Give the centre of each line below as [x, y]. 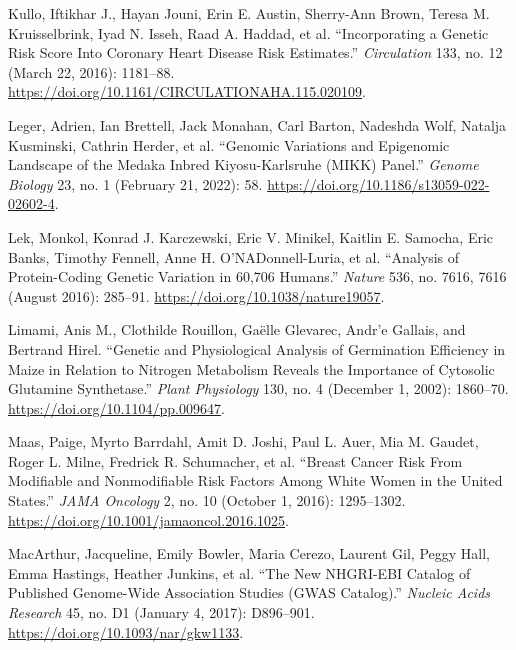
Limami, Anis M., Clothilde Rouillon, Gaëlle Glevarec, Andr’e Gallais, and [237, 329]
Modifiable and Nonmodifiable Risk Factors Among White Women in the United [255, 480]
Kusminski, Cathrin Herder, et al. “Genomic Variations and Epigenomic [229, 144]
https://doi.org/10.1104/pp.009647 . [116, 407]
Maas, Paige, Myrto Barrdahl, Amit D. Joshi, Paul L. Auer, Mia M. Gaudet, [243, 441]
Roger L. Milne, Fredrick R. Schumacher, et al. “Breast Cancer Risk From [235, 460]
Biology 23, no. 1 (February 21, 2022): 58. [135, 183]
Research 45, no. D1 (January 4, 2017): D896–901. [161, 612]
